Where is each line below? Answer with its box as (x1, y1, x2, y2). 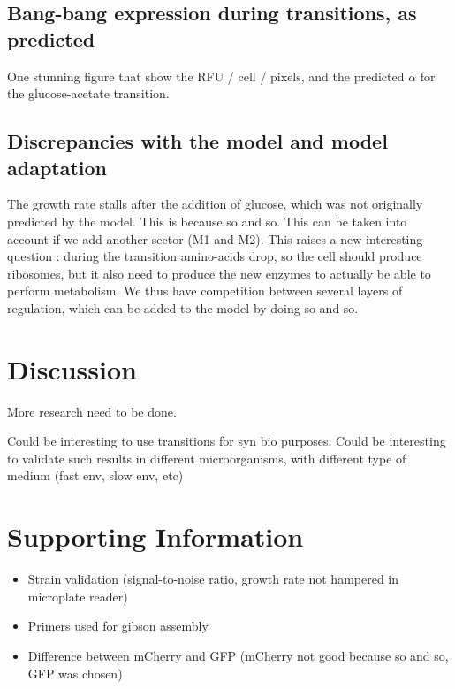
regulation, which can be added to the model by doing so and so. (7, 298, 359, 317)
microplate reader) (27, 586, 128, 605)
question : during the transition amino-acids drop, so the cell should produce (7, 247, 422, 265)
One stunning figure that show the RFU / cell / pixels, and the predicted (7, 66, 405, 85)
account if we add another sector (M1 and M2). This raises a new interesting (7, 229, 423, 248)
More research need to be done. (7, 402, 177, 420)
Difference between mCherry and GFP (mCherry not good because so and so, (27, 646, 449, 664)
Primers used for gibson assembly (27, 616, 209, 635)
